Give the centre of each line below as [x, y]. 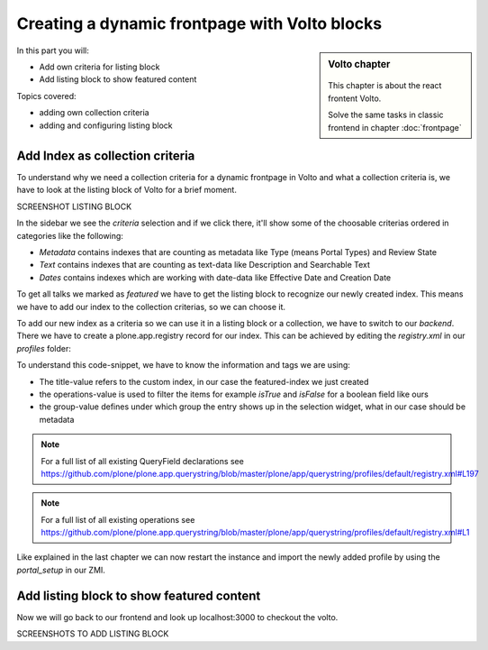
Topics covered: [46, 96]
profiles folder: [44, 348]
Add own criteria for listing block [99, 67]
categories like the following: [70, 235]
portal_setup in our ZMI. [61, 570]
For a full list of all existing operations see [118, 519]
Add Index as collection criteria [106, 156]
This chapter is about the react [385, 86]
